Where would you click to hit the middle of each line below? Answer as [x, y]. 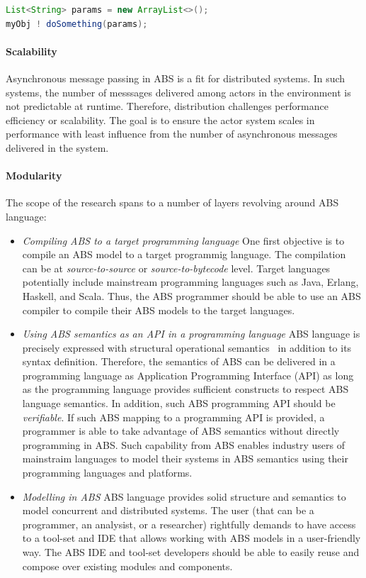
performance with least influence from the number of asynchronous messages [172, 134]
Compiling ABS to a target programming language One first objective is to [183, 240]
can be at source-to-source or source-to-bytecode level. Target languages [176, 268]
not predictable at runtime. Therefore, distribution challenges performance [167, 106]
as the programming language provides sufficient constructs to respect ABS [185, 389]
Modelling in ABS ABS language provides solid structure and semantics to [184, 496]
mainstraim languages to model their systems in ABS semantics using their [185, 458]
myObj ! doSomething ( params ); [77, 24]
